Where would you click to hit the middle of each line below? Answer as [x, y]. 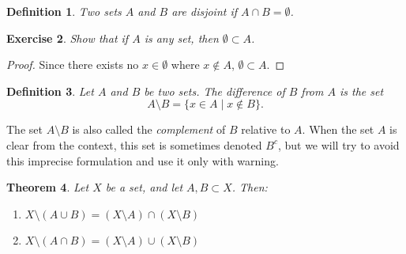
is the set [361, 91]
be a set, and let [144, 187]
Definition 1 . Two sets [64, 11]
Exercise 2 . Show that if [68, 38]
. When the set [338, 129]
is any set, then [181, 38]
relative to [266, 129]
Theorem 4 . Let [48, 187]
